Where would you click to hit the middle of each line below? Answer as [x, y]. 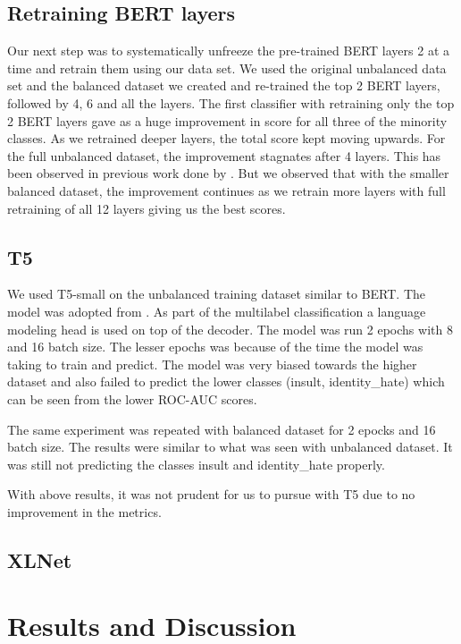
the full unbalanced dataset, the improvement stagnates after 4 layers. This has [224, 155]
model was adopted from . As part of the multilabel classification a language [217, 311]
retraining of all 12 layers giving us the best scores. [147, 208]
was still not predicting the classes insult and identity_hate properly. [196, 464]
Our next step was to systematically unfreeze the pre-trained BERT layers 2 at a [228, 51]
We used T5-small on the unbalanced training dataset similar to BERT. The [217, 294]
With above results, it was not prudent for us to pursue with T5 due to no [211, 494]
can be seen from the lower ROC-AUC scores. [132, 398]
